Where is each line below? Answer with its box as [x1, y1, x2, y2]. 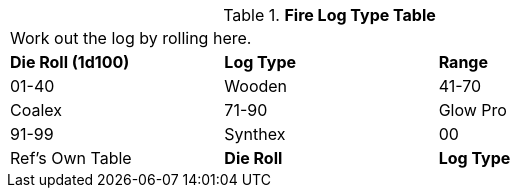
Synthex [224, 124, 286, 144]
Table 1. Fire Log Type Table [223, 5, 436, 25]
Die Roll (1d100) [10, 52, 130, 72]
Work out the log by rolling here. [10, 28, 252, 48]
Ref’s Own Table [10, 148, 132, 168]
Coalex [10, 100, 62, 120]
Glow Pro [438, 100, 507, 120]
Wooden [224, 76, 288, 96]
